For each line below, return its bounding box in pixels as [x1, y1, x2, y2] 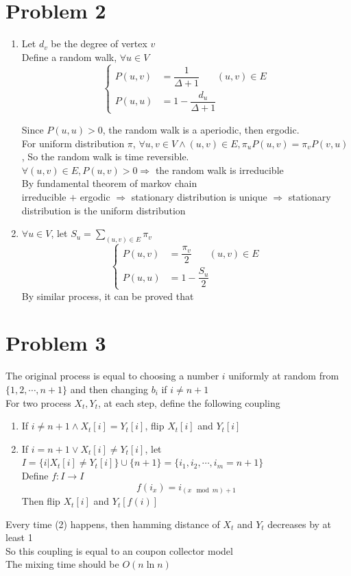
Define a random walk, [21, 49, 117, 64]
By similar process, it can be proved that [21, 288, 194, 303]
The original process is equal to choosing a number [5, 368, 219, 383]
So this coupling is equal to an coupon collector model [5, 543, 233, 558]
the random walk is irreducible [155, 162, 284, 177]
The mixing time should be [5, 557, 119, 571]
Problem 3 [5, 329, 106, 357]
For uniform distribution [21, 136, 125, 150]
